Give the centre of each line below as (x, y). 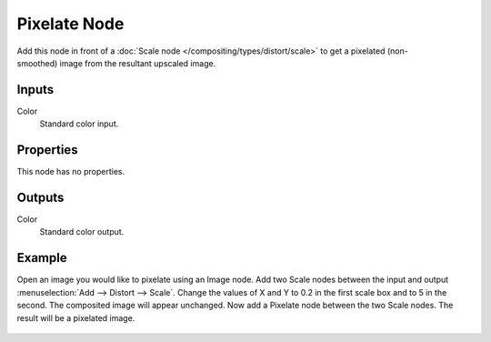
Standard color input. (79, 124)
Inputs (35, 90)
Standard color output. (82, 232)
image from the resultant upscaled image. (138, 63)
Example (42, 258)
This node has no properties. (71, 172)
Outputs (40, 197)
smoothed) (37, 63)
